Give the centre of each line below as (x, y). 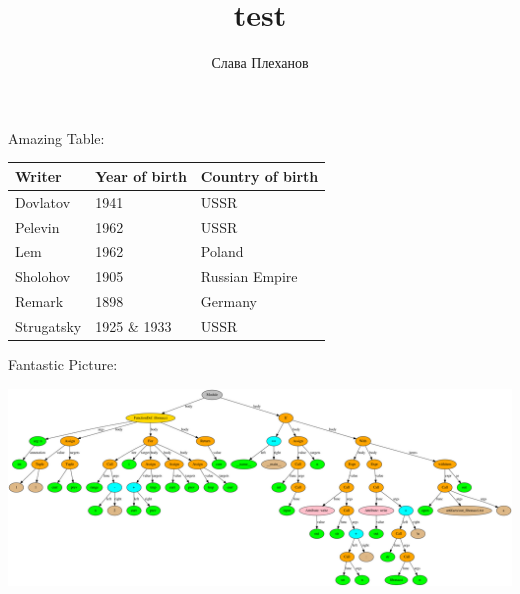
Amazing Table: (56, 137)
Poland (222, 251)
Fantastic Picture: (63, 363)
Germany (228, 301)
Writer (38, 175)
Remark (39, 301)
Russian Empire (249, 276)
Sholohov (43, 276)
